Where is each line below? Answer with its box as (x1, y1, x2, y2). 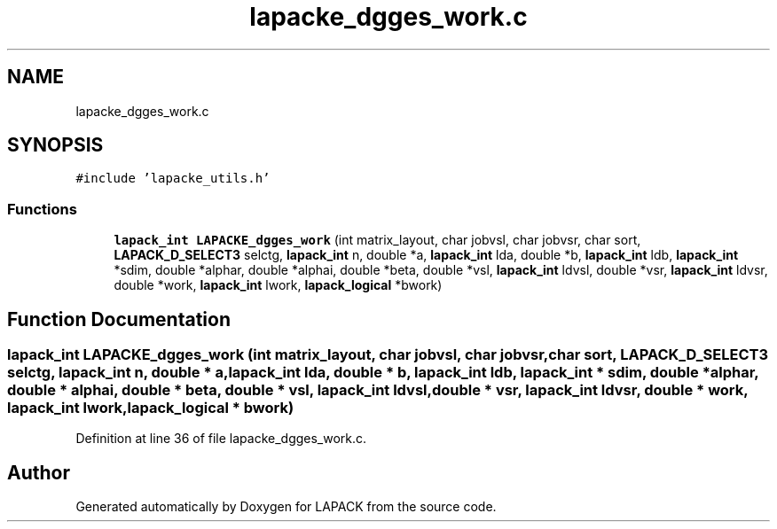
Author (7, 461, 70, 484)
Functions (7, 199, 77, 218)
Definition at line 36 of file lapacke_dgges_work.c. (75, 431, 367, 447)
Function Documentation (7, 307, 231, 331)
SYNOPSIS (7, 134, 104, 157)
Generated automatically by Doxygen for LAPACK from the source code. (75, 499, 497, 515)
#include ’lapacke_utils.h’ (75, 171, 271, 186)
